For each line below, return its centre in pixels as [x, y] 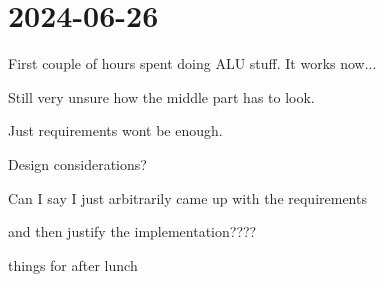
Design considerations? [77, 163]
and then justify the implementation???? [132, 231]
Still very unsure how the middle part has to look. [161, 96]
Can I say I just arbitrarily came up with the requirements [187, 197]
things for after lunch [73, 264]
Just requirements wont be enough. [115, 130]
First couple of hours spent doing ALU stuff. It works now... [192, 63]
